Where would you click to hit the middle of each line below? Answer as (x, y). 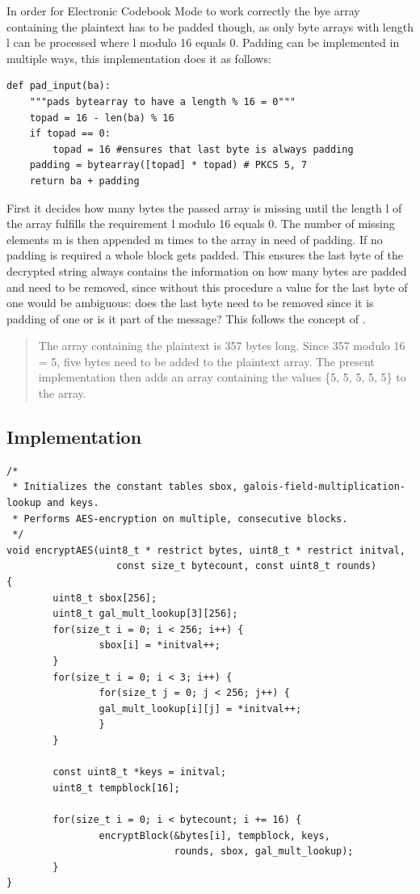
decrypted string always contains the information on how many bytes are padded (207, 270)
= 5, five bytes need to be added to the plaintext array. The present (206, 361)
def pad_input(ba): (59, 86)
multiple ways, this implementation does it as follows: (139, 58)
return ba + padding (84, 181)
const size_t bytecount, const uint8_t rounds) (247, 566)
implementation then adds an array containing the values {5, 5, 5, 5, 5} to (222, 377)
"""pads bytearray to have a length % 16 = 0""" (162, 101)
